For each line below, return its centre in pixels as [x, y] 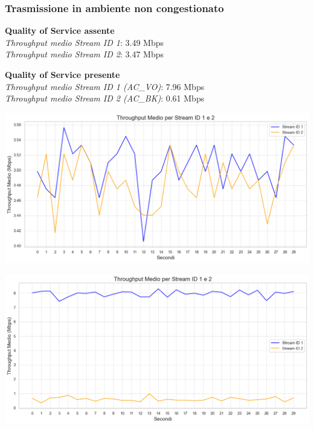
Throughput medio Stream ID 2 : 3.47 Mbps [84, 54]
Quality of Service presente [62, 74]
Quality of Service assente [60, 31]
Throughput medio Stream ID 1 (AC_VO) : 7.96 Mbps [105, 86]
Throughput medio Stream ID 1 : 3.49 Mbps [84, 42]
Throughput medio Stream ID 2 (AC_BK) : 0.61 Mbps [105, 98]
